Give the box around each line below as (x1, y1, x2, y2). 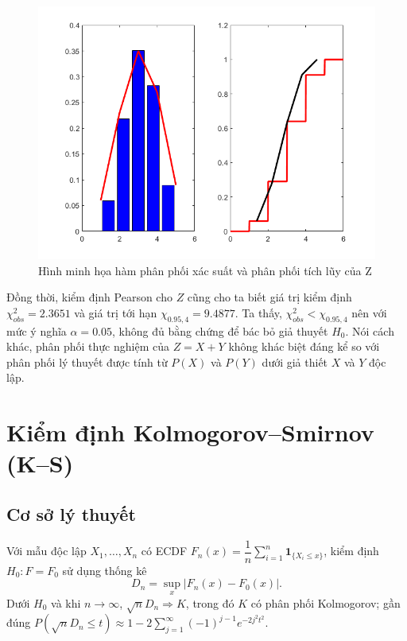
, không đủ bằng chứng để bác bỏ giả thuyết (112, 322, 328, 339)
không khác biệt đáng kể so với (228, 338, 380, 355)
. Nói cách (345, 322, 394, 339)
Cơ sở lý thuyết (6, 501, 136, 526)
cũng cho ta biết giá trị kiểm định (187, 289, 352, 305)
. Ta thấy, (235, 304, 282, 320)
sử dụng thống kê (62, 561, 147, 578)
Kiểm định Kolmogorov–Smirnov (6, 416, 374, 449)
